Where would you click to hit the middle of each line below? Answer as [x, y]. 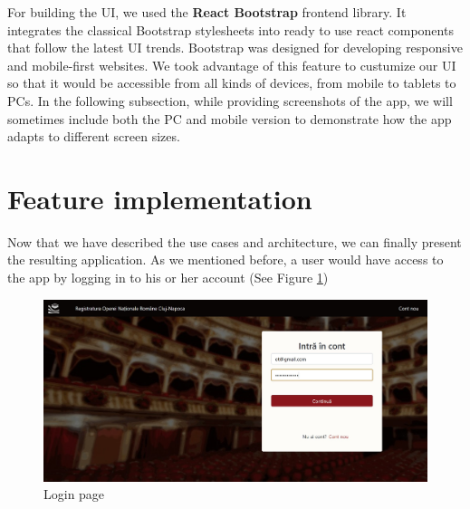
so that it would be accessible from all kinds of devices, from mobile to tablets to [232, 83]
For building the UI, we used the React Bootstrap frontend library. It [207, 12]
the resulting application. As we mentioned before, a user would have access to [225, 259]
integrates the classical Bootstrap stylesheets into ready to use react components [230, 29]
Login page [74, 494]
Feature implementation [160, 198]
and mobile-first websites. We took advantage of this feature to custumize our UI [232, 65]
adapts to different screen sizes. [94, 136]
